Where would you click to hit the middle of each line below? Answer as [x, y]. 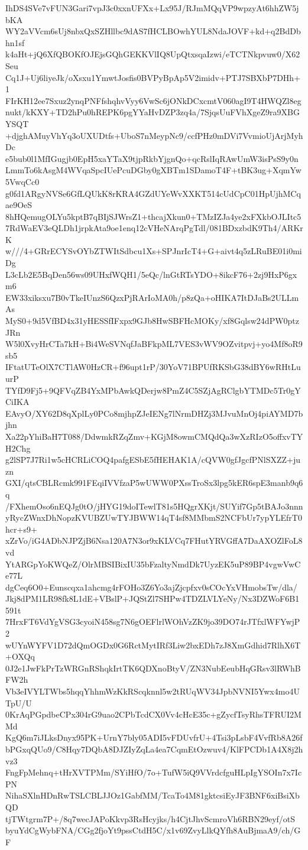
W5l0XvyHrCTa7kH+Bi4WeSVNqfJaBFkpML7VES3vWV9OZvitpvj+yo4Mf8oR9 [154, 344]
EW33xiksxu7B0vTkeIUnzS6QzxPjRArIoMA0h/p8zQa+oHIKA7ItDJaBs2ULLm [152, 297]
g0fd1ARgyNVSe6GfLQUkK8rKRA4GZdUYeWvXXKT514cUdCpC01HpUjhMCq [153, 193]
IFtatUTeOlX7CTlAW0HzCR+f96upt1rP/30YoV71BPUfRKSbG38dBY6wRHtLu [153, 367]
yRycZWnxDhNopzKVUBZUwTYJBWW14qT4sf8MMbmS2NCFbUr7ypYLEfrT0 [154, 518]
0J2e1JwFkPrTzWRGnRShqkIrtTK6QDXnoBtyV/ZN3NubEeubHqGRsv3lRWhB [153, 668]
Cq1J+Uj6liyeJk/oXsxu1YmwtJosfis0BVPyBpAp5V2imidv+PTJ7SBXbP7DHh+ [153, 77]
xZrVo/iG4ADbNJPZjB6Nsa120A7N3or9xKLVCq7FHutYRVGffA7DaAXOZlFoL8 [154, 541]
